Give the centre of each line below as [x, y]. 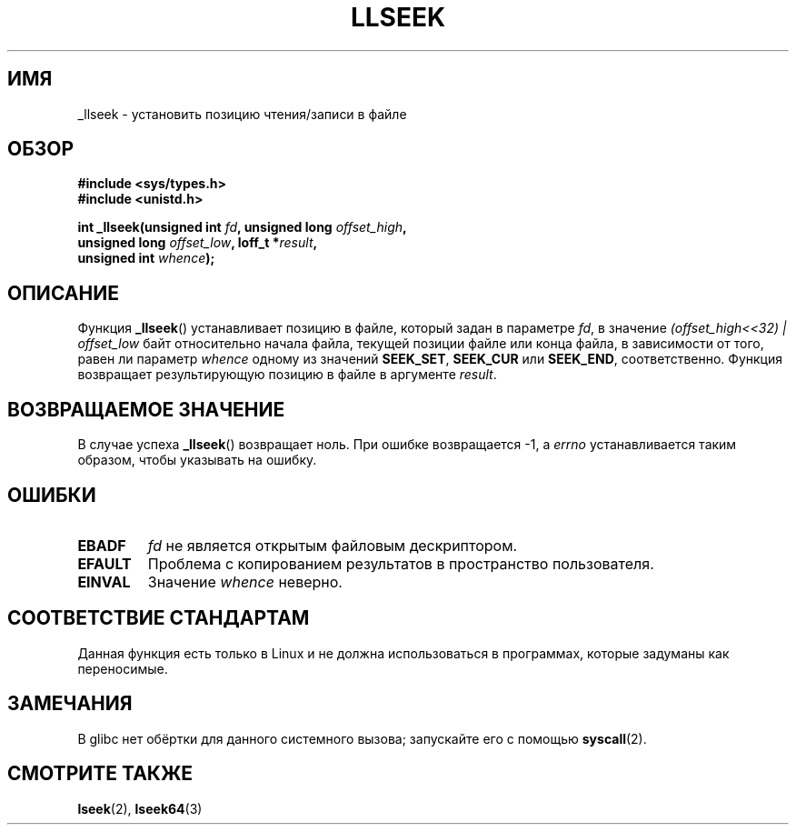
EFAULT [104, 563]
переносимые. [123, 668]
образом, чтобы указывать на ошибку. [197, 460]
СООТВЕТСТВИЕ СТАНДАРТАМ [159, 618]
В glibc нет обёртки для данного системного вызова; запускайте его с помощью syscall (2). [362, 738]
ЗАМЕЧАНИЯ [70, 704]
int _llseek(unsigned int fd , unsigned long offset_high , [242, 227]
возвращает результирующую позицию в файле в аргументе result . [287, 375]
